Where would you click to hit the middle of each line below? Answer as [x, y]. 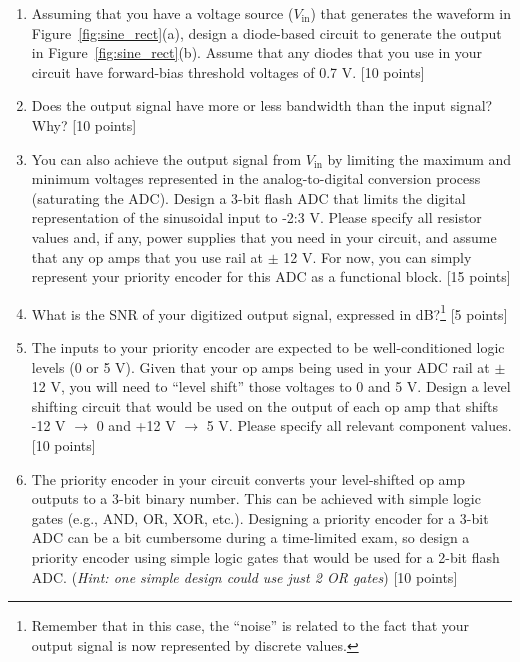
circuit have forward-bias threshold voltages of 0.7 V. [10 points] [228, 71]
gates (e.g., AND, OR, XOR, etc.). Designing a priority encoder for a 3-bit [260, 517]
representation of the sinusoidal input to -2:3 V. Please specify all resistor [256, 217]
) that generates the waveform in [410, 13]
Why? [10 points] [84, 124]
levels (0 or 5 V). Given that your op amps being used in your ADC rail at [260, 366]
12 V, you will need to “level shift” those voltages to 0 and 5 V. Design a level [271, 386]
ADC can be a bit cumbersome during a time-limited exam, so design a [250, 537]
